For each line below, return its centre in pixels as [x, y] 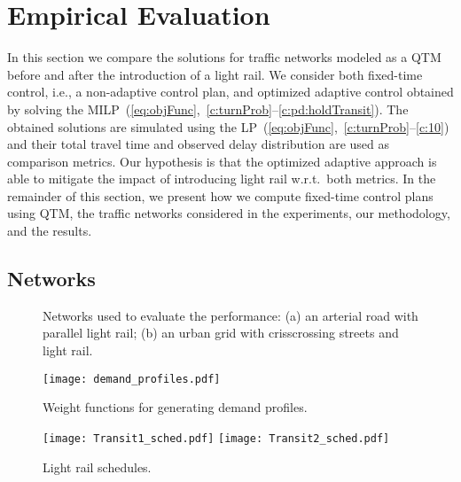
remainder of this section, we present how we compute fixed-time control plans [220, 195]
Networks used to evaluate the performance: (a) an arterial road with [230, 315]
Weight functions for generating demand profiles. [175, 407]
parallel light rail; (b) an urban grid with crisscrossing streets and [221, 333]
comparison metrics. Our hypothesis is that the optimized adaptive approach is [222, 161]
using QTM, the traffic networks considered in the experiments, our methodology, [229, 213]
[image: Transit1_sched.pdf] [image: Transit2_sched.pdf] [216, 438]
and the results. [50, 231]
